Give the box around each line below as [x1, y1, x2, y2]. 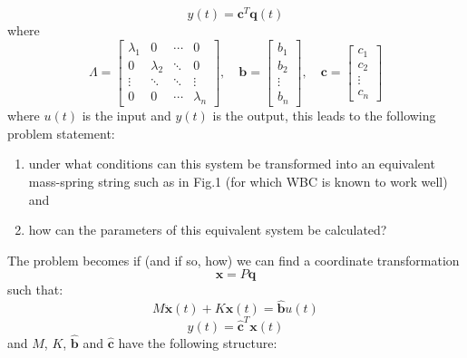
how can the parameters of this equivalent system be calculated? [28, 220, 387, 239]
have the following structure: [118, 334, 277, 353]
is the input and [82, 106, 171, 125]
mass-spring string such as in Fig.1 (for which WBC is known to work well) [28, 171, 448, 190]
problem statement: [7, 123, 115, 142]
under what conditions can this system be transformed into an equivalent [28, 154, 435, 173]
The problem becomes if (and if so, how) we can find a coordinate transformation [7, 250, 460, 269]
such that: [7, 280, 63, 299]
